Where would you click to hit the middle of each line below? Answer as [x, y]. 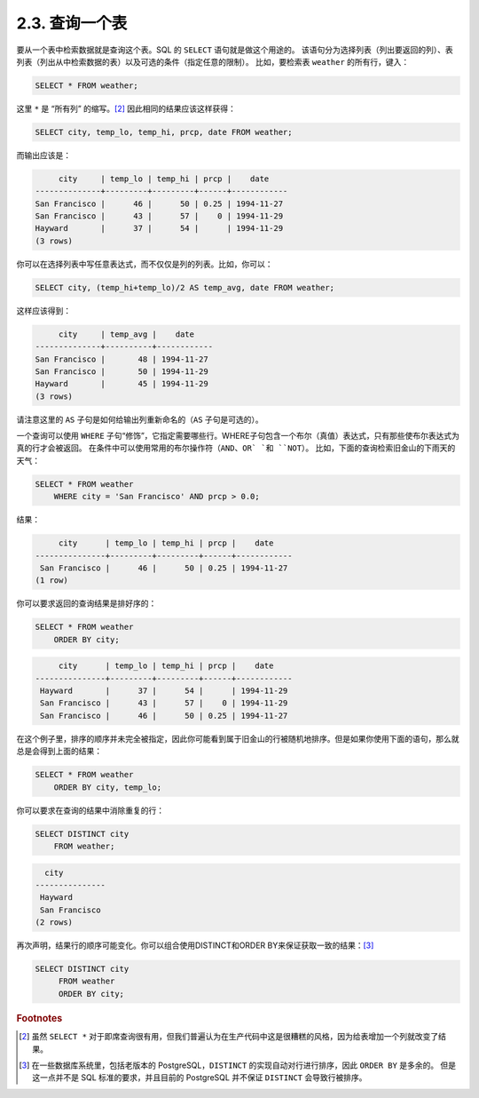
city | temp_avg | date [126, 334]
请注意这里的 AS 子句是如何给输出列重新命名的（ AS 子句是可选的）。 [140, 419]
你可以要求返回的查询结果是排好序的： [86, 603]
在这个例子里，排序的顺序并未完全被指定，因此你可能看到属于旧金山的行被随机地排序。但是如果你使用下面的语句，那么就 [238, 738]
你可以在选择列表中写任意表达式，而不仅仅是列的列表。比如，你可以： [145, 264]
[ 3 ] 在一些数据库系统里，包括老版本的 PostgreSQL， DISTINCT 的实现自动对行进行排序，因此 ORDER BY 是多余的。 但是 [238, 1065]
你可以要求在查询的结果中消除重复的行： [90, 810]
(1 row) [51, 581]
